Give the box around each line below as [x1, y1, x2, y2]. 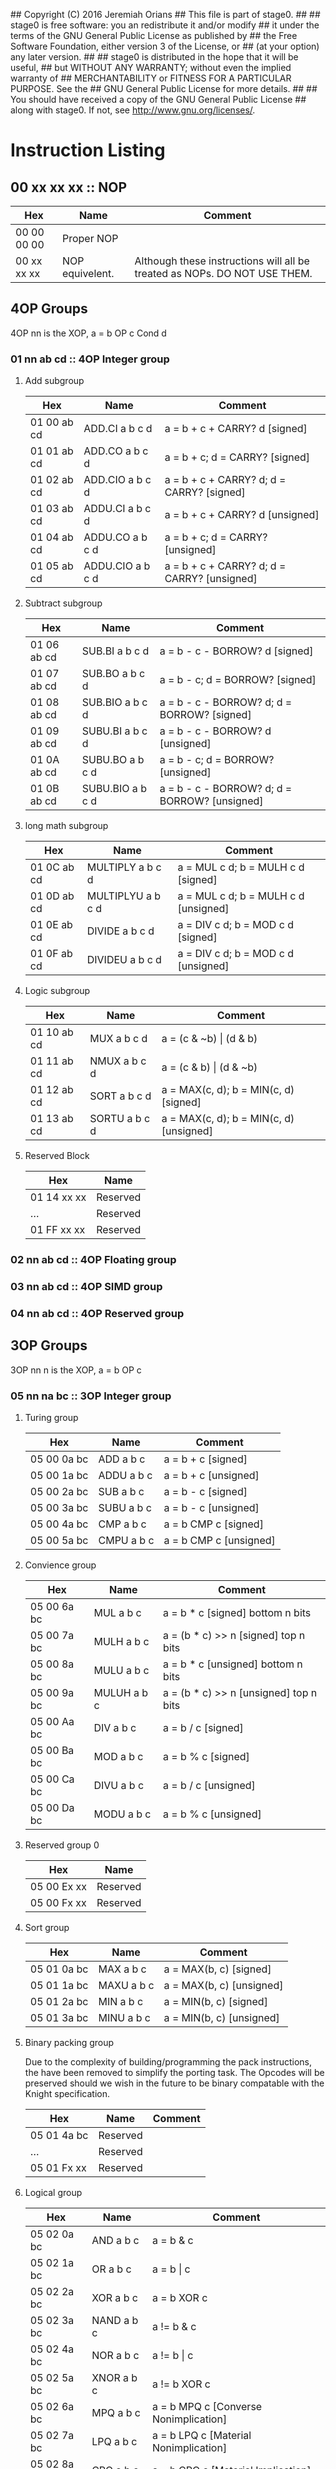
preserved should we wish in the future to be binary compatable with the [24, 2077, 325, 2089]
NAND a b [91, 2313, 139, 2327]
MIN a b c [98, 1994, 144, 2008]
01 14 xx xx [29, 1190, 87, 1204]
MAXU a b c [98, 1978, 155, 1992]
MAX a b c [98, 1962, 147, 1976]
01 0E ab [29, 918, 73, 932]
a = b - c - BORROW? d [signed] [159, 644, 314, 658]
